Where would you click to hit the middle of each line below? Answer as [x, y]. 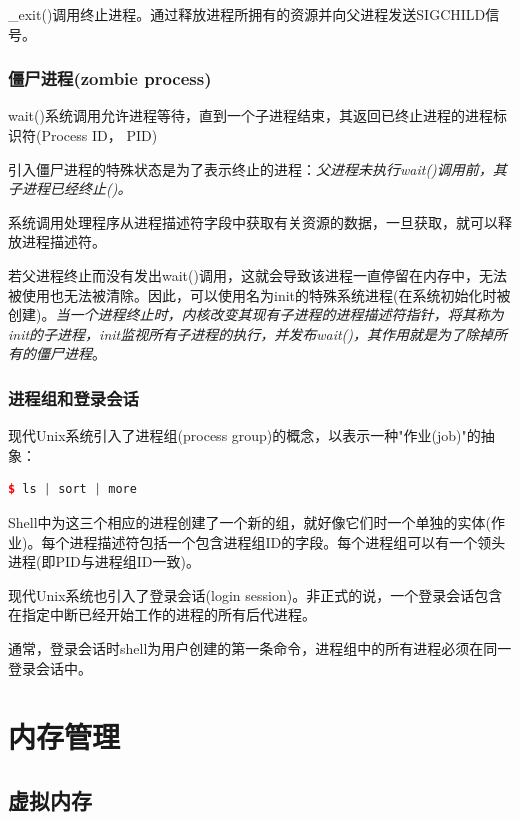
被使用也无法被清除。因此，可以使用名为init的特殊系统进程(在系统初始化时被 [259, 294]
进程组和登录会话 [73, 397]
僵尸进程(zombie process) [110, 78]
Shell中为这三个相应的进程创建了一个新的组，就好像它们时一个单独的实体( [250, 521]
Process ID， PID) [99, 135]
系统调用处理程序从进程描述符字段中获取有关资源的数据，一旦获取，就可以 [253, 221]
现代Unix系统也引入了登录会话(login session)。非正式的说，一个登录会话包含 [255, 594]
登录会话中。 [50, 667]
